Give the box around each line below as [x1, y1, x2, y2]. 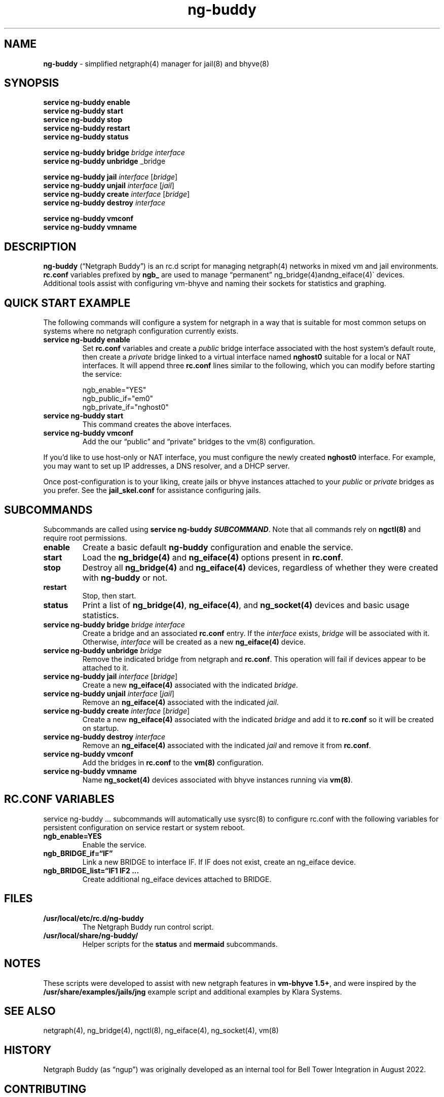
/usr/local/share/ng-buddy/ [43, 931, 138, 940]
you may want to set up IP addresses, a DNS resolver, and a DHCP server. [43, 462, 290, 471]
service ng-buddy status [43, 132, 129, 141]
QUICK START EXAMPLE [4, 296, 131, 309]
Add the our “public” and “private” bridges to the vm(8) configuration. [82, 437, 315, 446]
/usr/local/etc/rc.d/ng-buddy [43, 913, 144, 923]
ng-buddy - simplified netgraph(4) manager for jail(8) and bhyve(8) [43, 59, 270, 68]
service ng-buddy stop [43, 115, 123, 124]
